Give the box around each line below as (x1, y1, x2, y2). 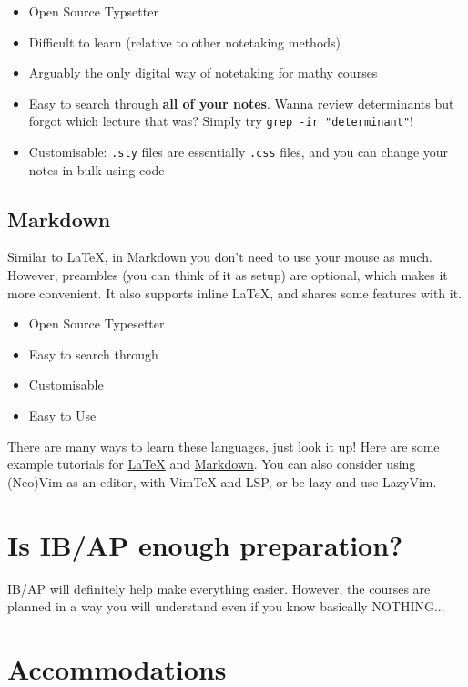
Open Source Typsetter (28, 2, 158, 20)
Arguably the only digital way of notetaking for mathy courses (28, 63, 378, 82)
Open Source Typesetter (28, 314, 165, 333)
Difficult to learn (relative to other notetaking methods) (28, 32, 341, 51)
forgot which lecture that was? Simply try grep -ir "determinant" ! (28, 111, 413, 130)
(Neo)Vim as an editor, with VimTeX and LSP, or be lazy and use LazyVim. (7, 472, 437, 491)
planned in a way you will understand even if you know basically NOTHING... (7, 597, 445, 616)
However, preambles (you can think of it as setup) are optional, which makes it (7, 265, 448, 285)
